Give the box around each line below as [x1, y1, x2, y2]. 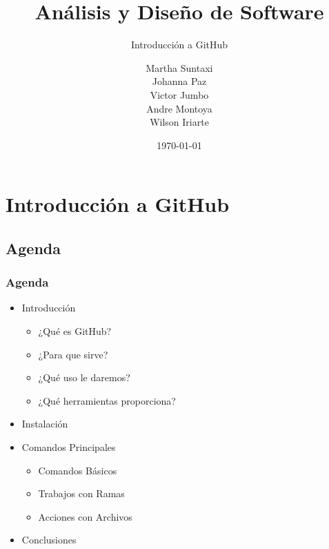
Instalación [21, 416, 68, 431]
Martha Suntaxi [146, 60, 213, 75]
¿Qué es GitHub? [38, 324, 112, 338]
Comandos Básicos [38, 463, 117, 477]
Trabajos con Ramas [38, 486, 125, 501]
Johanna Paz [152, 74, 207, 88]
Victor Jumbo [150, 87, 209, 102]
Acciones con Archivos [38, 509, 132, 523]
